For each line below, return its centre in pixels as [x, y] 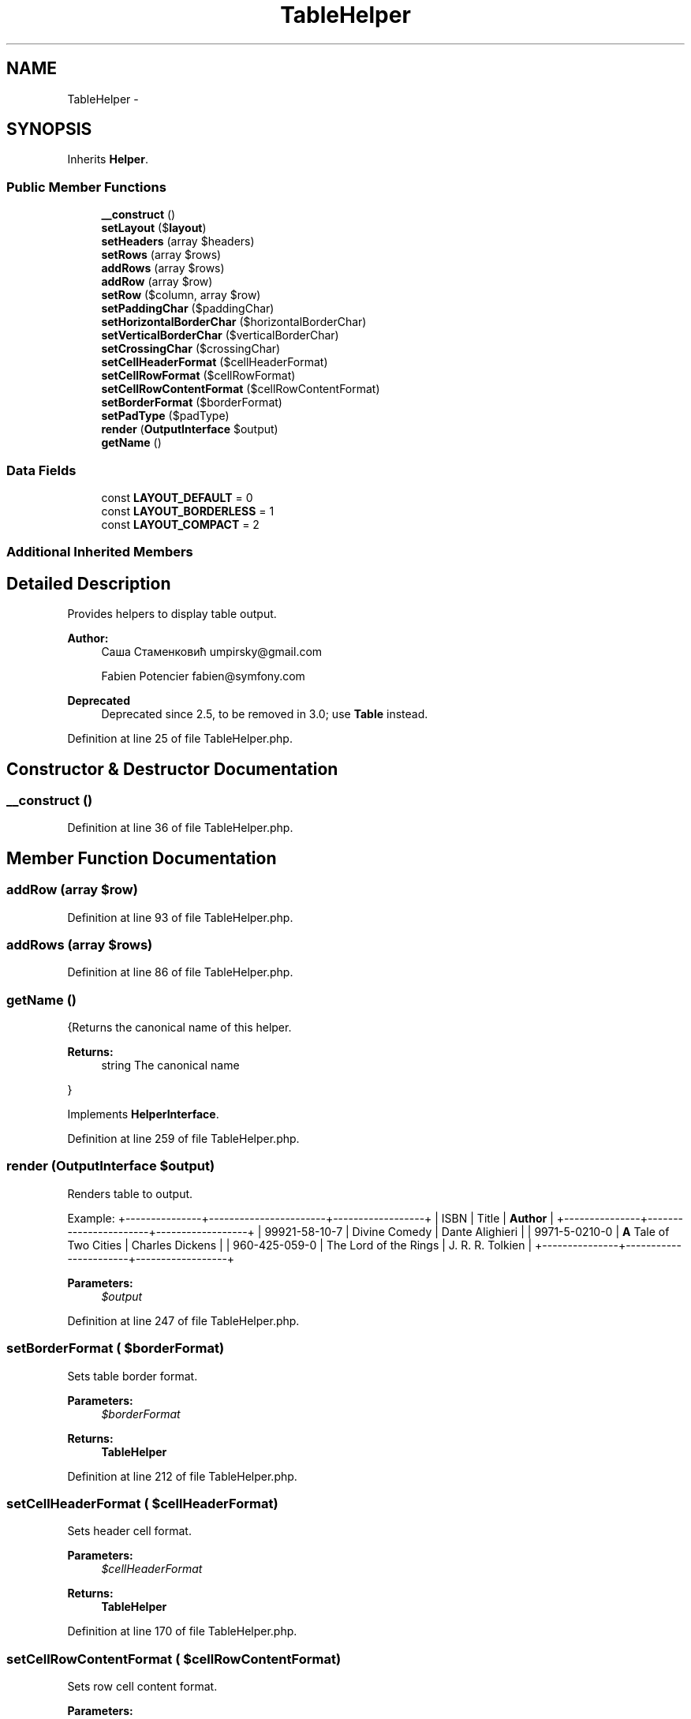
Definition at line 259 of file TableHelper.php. [183, 1139]
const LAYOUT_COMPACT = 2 [180, 524]
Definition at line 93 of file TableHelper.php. [180, 917]
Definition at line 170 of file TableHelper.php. [182, 1631]
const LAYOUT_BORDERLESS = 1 [188, 511]
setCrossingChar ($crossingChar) [191, 349]
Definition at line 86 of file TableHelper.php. [180, 972]
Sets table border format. [133, 1376]
